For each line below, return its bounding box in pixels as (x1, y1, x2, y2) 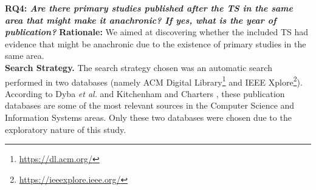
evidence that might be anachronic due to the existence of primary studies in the (5, 37, 306, 50)
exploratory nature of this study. (5, 123, 126, 135)
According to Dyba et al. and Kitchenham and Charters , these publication (5, 87, 285, 100)
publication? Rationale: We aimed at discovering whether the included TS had (5, 25, 309, 38)
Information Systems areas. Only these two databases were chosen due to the (5, 111, 292, 123)
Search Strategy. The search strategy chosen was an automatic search (5, 61, 272, 73)
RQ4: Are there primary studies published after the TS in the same (5, 2, 293, 14)
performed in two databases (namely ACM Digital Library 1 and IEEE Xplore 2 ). (5, 73, 303, 88)
